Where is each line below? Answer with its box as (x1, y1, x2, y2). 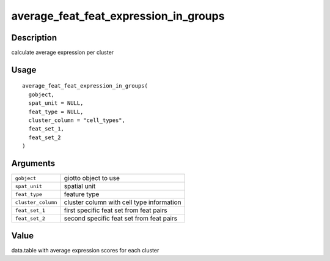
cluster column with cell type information (64, 198, 182, 206)
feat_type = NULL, (28, 108, 84, 115)
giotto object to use (64, 174, 120, 183)
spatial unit (64, 182, 96, 191)
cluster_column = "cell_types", (28, 117, 125, 124)
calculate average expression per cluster (11, 49, 114, 56)
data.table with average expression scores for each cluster (11, 246, 159, 254)
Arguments (11, 158, 56, 168)
